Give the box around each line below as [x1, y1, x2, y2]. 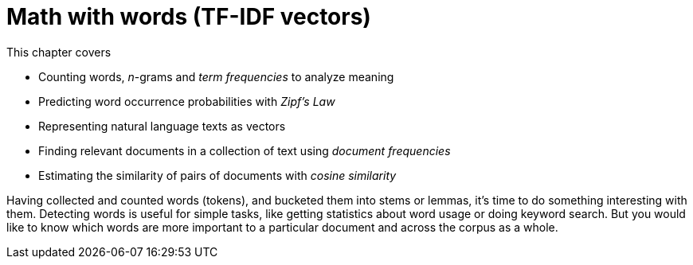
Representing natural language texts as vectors [38, 119, 286, 133]
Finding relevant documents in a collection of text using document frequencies [38, 143, 451, 158]
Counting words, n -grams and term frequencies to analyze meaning [38, 69, 394, 84]
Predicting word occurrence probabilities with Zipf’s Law [38, 94, 335, 108]
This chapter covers [6, 45, 112, 59]
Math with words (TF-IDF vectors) [6, 3, 371, 30]
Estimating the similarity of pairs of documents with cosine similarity [38, 168, 397, 182]
